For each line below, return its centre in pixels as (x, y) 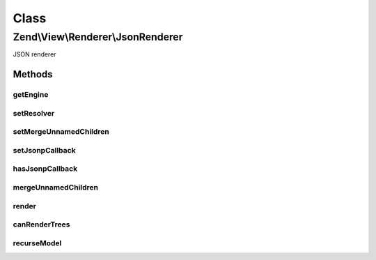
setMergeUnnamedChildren (61, 132)
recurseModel (37, 243)
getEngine (31, 95)
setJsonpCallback (44, 150)
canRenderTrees (41, 224)
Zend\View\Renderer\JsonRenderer (98, 37)
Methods (33, 74)
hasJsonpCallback (45, 169)
